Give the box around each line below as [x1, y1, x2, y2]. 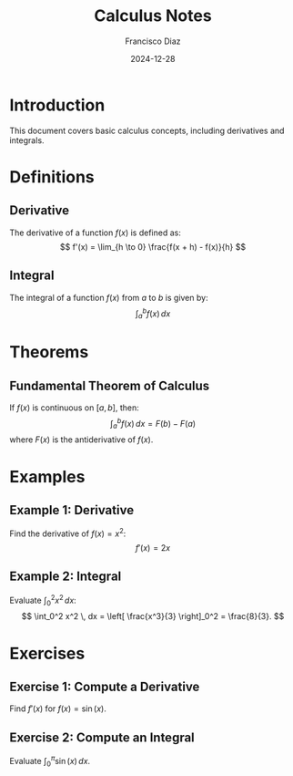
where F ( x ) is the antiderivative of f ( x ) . [9, 434, 154, 445]
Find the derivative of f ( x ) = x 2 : [9, 526, 126, 539]
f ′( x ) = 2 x [135, 543, 171, 554]
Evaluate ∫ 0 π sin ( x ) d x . [9, 754, 91, 769]
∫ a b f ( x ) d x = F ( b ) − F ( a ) [109, 416, 197, 431]
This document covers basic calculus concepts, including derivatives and [9, 125, 285, 136]
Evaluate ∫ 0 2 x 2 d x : [9, 593, 77, 607]
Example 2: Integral [9, 569, 122, 585]
